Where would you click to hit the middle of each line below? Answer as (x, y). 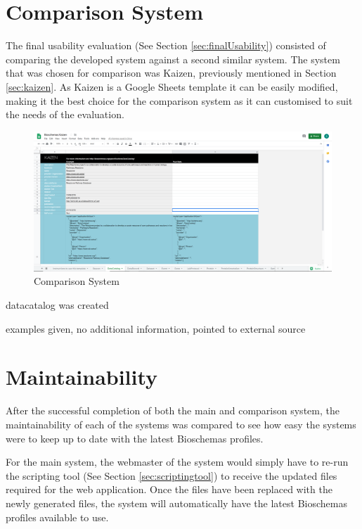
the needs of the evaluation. (65, 114)
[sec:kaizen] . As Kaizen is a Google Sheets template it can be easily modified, (172, 86)
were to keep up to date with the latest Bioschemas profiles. (135, 438)
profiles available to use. (57, 517)
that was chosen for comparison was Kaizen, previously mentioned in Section (171, 73)
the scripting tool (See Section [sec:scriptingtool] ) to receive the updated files (172, 475)
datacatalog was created (57, 305)
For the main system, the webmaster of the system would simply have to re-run (177, 462)
